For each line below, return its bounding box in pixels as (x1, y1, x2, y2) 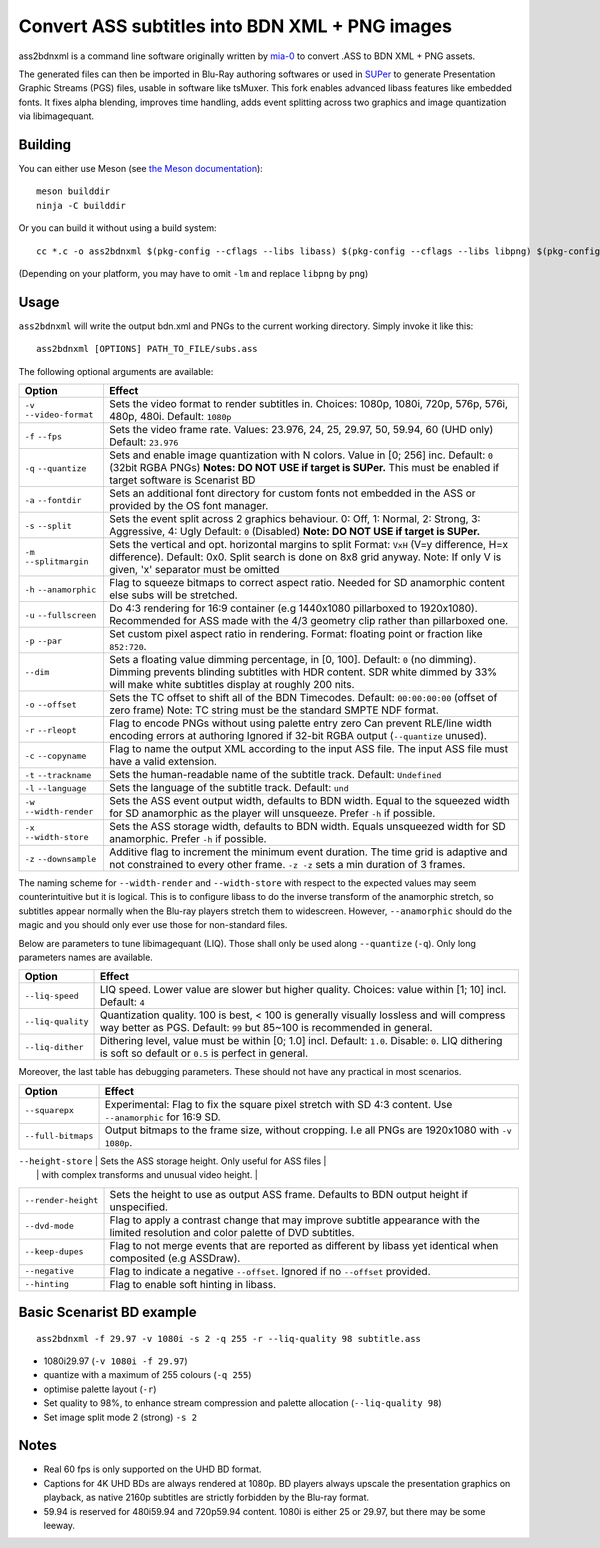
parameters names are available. (18, 951, 154, 963)
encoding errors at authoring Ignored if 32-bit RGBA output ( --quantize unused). (108, 729, 487, 743)
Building (18, 136, 72, 153)
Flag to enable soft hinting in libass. (109, 1277, 277, 1291)
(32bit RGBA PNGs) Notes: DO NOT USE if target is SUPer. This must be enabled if (108, 461, 500, 475)
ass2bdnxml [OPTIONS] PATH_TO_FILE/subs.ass (36, 343, 259, 355)
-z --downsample (24, 854, 97, 865)
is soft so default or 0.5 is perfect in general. (99, 1046, 309, 1060)
